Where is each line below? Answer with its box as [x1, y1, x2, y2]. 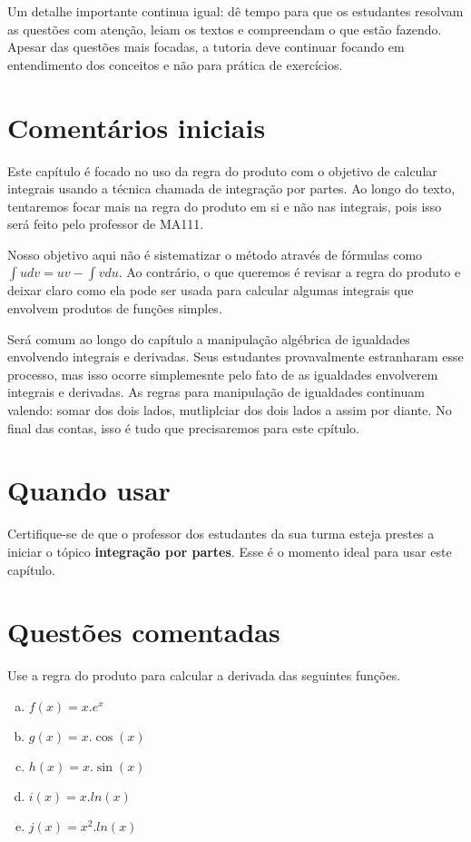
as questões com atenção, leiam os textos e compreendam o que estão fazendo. [7, 19, 442, 38]
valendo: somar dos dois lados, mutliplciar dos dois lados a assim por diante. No [7, 401, 452, 420]
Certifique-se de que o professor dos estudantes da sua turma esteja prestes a [7, 524, 435, 543]
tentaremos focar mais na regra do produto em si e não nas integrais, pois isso [7, 196, 442, 215]
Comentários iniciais [7, 108, 266, 145]
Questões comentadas [7, 613, 280, 650]
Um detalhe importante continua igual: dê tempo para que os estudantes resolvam [7, 2, 464, 20]
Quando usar [7, 471, 171, 509]
